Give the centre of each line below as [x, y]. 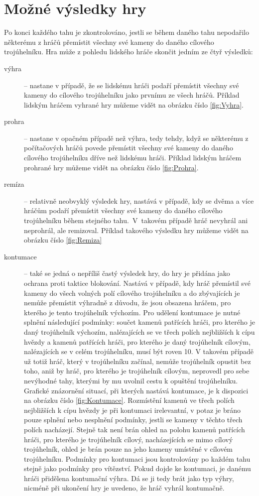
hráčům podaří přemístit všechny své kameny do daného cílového [123, 210]
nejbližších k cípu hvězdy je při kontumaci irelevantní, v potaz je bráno [132, 410]
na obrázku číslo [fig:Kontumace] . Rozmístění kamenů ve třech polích [129, 400]
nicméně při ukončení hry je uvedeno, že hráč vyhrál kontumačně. [124, 488]
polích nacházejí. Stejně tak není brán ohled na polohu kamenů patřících [134, 429]
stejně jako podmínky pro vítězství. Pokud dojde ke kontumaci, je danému [137, 468]
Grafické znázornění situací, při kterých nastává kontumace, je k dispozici [136, 390]
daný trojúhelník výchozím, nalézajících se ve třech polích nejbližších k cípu [139, 331]
